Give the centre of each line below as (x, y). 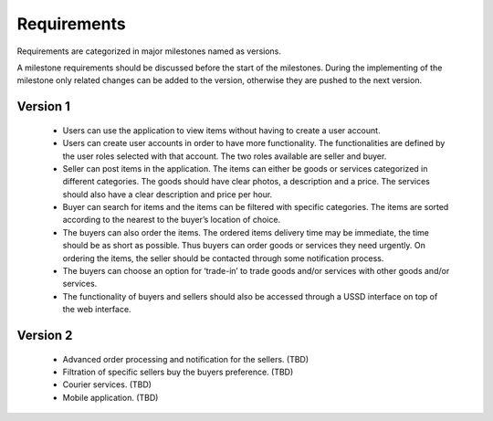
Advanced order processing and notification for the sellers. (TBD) (186, 359)
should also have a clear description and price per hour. (168, 194)
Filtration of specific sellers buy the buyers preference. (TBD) (178, 372)
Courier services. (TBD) (107, 384)
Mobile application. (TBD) (110, 397)
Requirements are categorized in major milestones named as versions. (149, 51)
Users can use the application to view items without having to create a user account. (221, 130)
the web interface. (97, 310)
